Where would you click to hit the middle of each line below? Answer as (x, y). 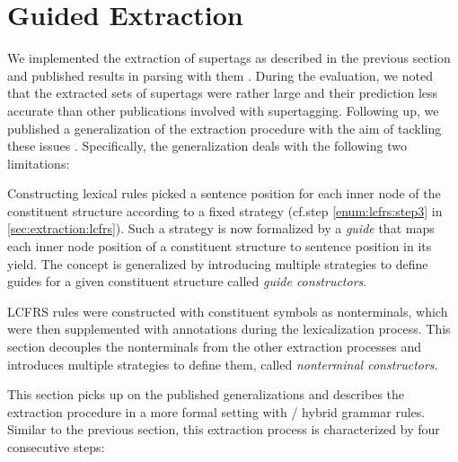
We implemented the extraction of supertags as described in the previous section (229, 58)
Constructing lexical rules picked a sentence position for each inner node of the (224, 193)
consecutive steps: (56, 447)
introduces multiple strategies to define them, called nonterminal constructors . (223, 364)
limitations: (39, 163)
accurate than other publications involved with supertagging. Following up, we (223, 110)
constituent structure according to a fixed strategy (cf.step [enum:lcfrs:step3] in (225, 210)
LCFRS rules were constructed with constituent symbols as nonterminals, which (228, 311)
